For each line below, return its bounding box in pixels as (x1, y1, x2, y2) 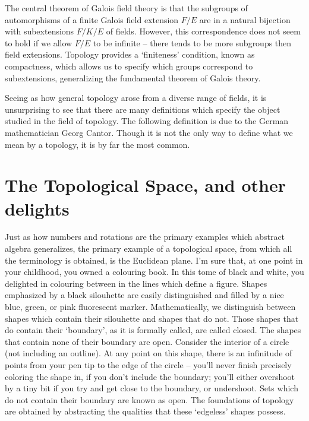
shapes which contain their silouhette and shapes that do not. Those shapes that (5, 312, 299, 324)
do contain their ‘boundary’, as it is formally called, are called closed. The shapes (5, 324, 301, 336)
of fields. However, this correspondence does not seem (106, 25, 301, 37)
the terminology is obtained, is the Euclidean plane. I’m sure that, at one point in (5, 254, 303, 266)
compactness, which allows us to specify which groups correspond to (5, 59, 253, 72)
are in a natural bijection (199, 13, 291, 26)
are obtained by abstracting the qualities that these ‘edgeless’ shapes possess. (5, 405, 286, 417)
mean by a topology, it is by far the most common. (5, 138, 190, 150)
